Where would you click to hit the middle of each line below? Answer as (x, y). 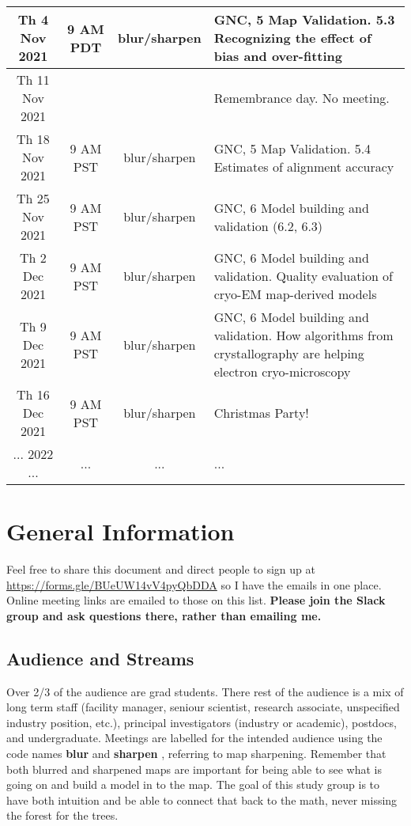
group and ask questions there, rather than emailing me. (164, 615)
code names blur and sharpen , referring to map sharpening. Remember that (196, 754)
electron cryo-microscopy (282, 371)
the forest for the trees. (62, 815)
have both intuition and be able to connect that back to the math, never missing (202, 799)
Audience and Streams (100, 658)
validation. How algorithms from (304, 335)
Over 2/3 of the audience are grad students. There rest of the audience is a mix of (205, 691)
